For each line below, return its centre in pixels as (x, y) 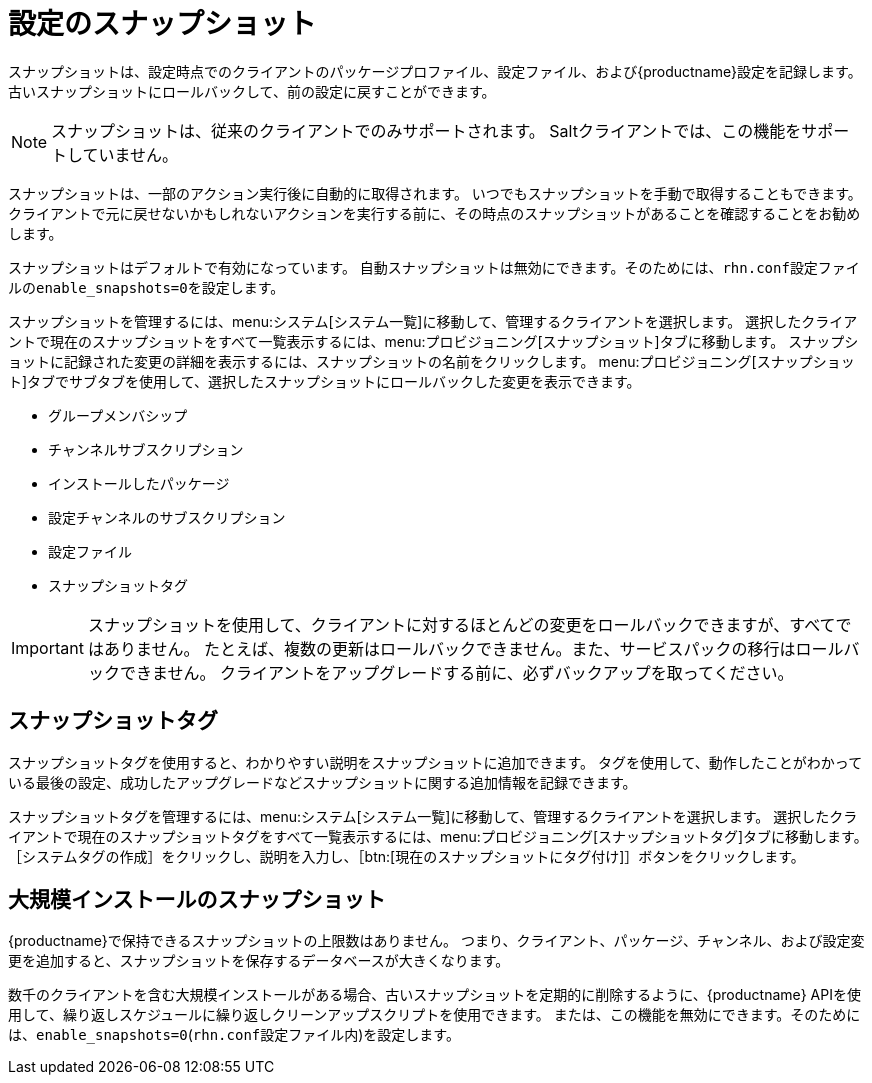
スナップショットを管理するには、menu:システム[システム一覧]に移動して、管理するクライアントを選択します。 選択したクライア (433, 321)
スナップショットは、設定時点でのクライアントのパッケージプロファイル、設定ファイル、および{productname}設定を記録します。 (435, 71)
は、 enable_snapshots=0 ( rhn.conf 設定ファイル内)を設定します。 (234, 1035)
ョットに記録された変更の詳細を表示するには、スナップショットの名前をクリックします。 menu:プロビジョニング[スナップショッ (431, 361)
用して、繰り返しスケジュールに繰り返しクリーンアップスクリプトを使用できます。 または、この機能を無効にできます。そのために (434, 1015)
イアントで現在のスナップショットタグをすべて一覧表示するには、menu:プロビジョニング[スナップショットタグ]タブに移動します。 (438, 836)
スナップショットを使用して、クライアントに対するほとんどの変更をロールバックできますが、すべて (461, 624)
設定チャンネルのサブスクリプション (167, 517)
